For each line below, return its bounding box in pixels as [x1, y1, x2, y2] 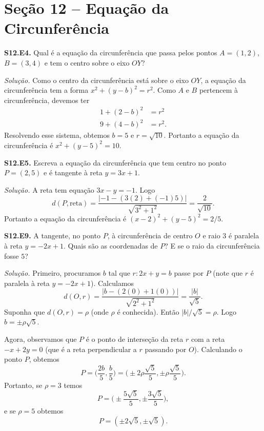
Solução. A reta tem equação [4, 184, 94, 195]
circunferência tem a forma [4, 85, 89, 95]
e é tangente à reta [44, 167, 103, 178]
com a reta [191, 333, 225, 344]
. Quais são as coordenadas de [64, 240, 158, 251]
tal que [108, 268, 130, 278]
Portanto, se [4, 379, 43, 390]
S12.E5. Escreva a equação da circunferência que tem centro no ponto [4, 157, 226, 168]
